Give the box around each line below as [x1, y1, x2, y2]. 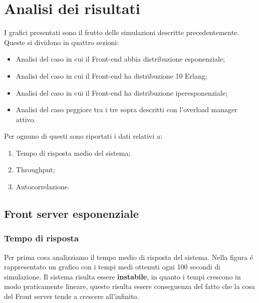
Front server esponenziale [4, 206, 139, 221]
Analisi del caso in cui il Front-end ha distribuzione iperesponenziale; [16, 87, 228, 98]
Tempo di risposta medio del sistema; [16, 147, 131, 158]
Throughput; [16, 164, 55, 175]
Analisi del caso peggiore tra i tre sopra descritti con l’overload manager [16, 104, 237, 115]
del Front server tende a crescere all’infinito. [4, 291, 139, 301]
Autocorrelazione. [16, 181, 70, 192]
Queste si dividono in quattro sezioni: [4, 37, 119, 47]
